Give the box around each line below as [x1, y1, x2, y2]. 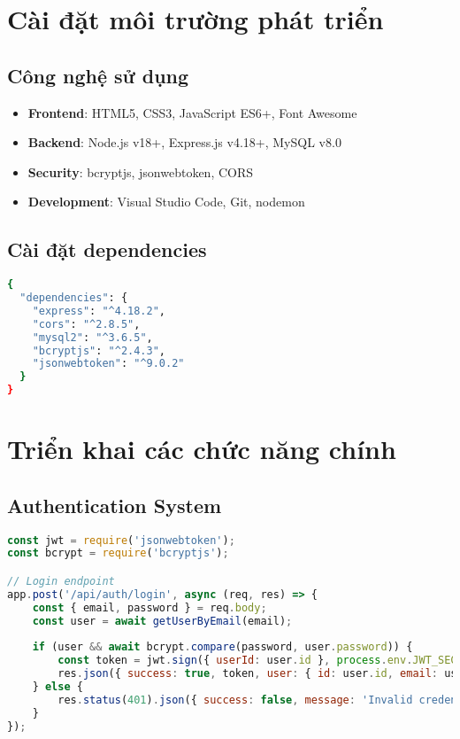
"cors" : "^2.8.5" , [32, 317, 141, 331]
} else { [32, 681, 83, 694]
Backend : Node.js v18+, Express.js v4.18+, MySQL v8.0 [27, 133, 341, 152]
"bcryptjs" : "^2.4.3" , [32, 344, 166, 357]
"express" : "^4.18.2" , [32, 304, 166, 317]
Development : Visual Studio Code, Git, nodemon [27, 192, 305, 211]
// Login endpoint [7, 575, 115, 588]
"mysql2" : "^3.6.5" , [32, 331, 153, 344]
